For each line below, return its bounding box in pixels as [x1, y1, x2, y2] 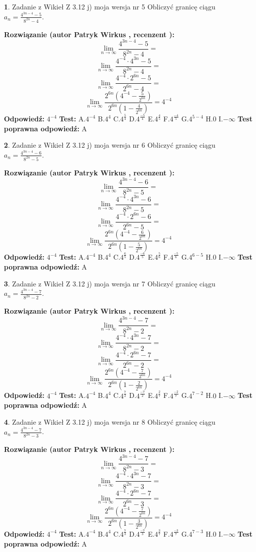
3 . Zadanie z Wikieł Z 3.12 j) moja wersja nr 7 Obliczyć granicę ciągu [4, 278, 215, 288]
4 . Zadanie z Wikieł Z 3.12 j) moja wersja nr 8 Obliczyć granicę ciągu [4, 416, 215, 427]
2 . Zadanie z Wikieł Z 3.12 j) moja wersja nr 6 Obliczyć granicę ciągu [4, 140, 215, 150]
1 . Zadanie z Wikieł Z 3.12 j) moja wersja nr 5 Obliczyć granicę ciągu [4, 1, 215, 11]
